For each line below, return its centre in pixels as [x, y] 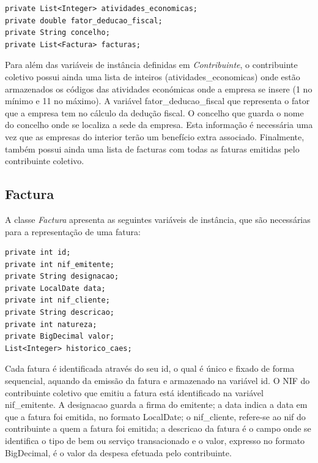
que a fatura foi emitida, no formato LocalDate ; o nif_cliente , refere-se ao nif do [155, 416]
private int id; [38, 253]
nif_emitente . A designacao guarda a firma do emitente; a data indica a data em [156, 405]
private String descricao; [60, 313]
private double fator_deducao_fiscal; [84, 21]
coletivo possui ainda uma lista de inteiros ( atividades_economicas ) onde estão [153, 76]
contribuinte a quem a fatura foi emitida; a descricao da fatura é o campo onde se [158, 428]
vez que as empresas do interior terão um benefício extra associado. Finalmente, [155, 136]
